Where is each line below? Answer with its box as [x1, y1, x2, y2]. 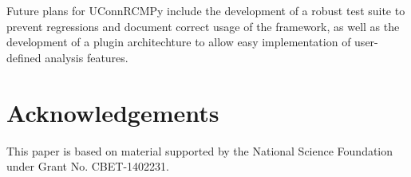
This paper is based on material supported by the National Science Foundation [6, 142, 393, 159]
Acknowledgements [6, 96, 219, 128]
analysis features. [45, 49, 128, 65]
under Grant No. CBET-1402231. [6, 158, 169, 175]
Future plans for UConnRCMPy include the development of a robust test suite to [6, 2, 405, 18]
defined [6, 49, 41, 65]
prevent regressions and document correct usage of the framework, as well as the [6, 18, 400, 34]
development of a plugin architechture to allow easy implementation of [6, 33, 351, 50]
